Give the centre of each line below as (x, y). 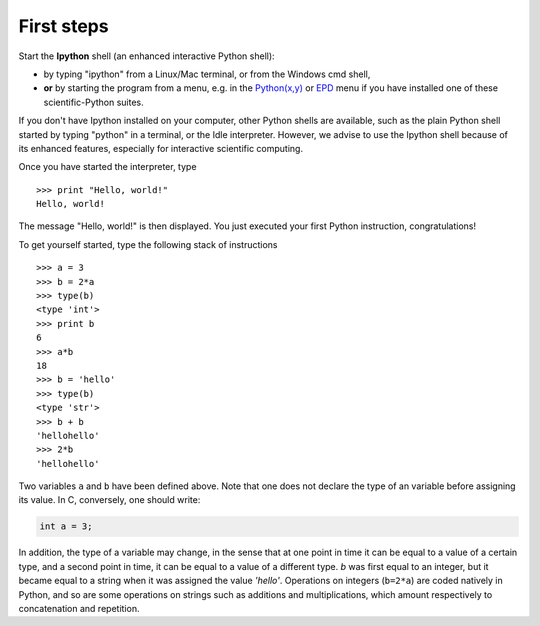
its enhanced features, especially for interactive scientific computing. (161, 148)
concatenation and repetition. (79, 609)
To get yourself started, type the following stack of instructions (148, 244)
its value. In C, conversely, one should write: (109, 500)
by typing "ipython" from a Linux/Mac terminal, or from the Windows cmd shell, (207, 74)
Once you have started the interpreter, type (107, 167)
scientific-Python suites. (93, 102)
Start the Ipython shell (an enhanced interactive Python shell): (146, 56)
